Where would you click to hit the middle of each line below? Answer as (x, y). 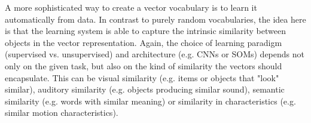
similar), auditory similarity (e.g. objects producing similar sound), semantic (145, 89)
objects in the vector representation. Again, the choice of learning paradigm (144, 42)
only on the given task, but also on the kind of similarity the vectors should (144, 65)
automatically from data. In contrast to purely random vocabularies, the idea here (155, 19)
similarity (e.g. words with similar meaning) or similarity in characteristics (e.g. (150, 101)
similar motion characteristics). (62, 113)
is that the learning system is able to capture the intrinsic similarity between (145, 31)
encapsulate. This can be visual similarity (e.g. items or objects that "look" (142, 77)
